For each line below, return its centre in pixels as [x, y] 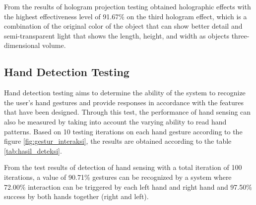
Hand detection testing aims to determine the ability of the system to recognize [125, 93]
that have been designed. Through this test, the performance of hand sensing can [128, 112]
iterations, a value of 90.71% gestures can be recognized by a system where [118, 177]
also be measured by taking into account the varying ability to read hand [115, 121]
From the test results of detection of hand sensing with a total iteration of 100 [123, 167]
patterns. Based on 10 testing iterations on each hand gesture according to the [123, 131]
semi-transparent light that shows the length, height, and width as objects [117, 35]
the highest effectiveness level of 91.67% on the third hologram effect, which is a [126, 16]
